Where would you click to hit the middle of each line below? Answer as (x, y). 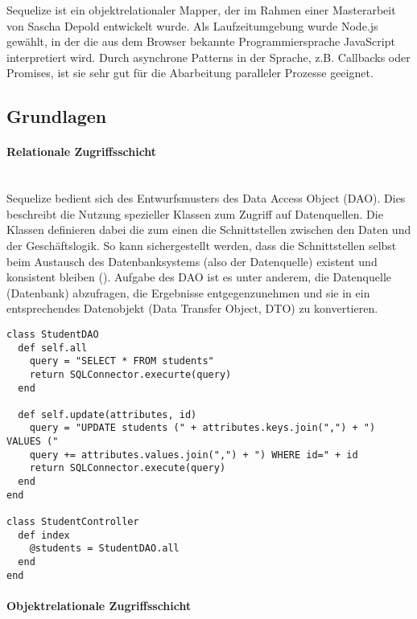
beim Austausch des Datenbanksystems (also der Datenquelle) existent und (192, 261)
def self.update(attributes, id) (107, 414)
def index (44, 535)
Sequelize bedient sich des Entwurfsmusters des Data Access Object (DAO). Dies (206, 198)
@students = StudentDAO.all (104, 549)
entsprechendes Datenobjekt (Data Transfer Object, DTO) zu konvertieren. (192, 308)
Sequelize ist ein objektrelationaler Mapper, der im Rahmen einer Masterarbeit (201, 10)
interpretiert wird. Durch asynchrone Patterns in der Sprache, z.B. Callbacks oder (208, 57)
